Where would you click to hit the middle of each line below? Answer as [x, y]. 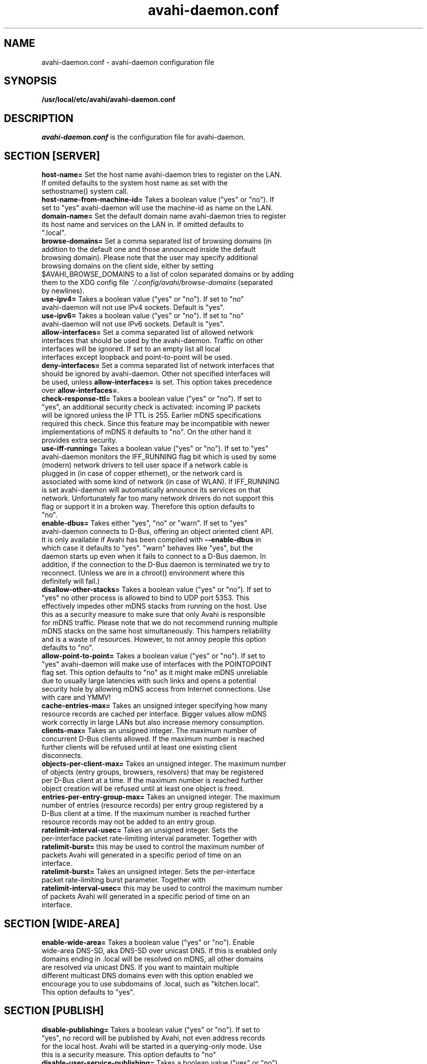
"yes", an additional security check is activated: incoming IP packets [151, 407]
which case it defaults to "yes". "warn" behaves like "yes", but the [147, 548]
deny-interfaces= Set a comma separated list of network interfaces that [158, 366]
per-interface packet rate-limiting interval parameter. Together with [149, 839]
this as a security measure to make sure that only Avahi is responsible [154, 614]
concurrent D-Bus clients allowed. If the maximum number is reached [153, 739]
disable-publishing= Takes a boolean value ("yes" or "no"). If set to [151, 1029]
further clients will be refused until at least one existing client [139, 747]
